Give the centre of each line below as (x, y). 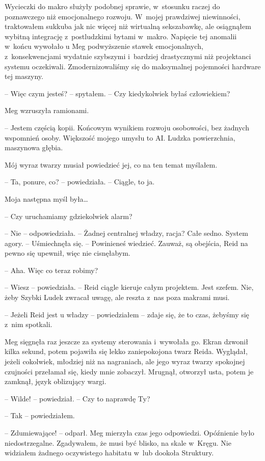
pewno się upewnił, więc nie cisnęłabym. (68, 253)
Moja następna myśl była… (46, 198)
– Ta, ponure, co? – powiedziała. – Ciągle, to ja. (80, 182)
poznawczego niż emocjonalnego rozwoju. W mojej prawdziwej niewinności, (123, 16)
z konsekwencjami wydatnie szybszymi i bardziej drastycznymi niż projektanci (128, 56)
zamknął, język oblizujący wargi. (56, 381)
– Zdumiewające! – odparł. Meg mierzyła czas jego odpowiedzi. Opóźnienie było (129, 432)
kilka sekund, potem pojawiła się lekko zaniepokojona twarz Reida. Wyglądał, (126, 351)
